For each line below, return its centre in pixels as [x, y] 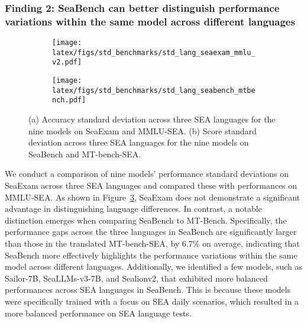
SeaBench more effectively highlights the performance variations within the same [151, 255]
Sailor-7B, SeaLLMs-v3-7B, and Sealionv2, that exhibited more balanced [136, 278]
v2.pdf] [67, 62]
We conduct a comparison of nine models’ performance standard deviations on [147, 174]
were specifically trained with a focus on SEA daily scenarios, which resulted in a [152, 301]
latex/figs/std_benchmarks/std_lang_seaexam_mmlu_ [154, 52]
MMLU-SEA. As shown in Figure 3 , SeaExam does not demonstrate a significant [153, 197]
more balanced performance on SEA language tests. [98, 313]
